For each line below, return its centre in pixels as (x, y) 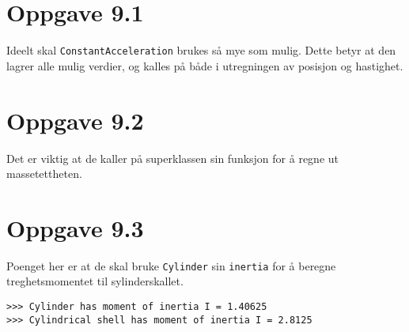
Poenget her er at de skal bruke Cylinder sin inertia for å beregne (171, 265)
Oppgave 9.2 (75, 120)
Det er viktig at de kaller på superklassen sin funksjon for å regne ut (173, 158)
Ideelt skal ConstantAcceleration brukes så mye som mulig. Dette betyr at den (201, 50)
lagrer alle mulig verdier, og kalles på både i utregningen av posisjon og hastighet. (205, 65)
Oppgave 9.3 (75, 227)
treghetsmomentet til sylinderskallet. (95, 281)
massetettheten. (44, 174)
